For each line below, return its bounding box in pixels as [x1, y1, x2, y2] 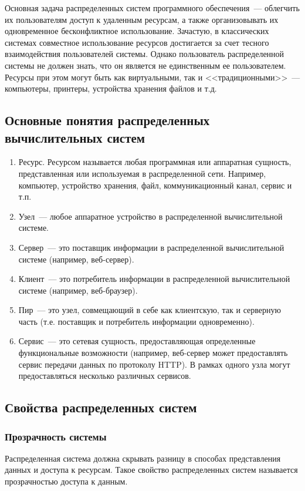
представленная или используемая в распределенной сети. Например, [18, 167, 266, 179]
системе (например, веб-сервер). [18, 253, 134, 265]
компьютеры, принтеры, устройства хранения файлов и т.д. [5, 82, 217, 95]
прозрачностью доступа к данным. [5, 475, 128, 487]
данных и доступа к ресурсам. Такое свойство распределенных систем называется [5, 463, 298, 476]
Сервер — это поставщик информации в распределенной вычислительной [18, 241, 284, 253]
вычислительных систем [5, 128, 145, 146]
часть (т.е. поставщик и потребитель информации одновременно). [18, 315, 255, 327]
